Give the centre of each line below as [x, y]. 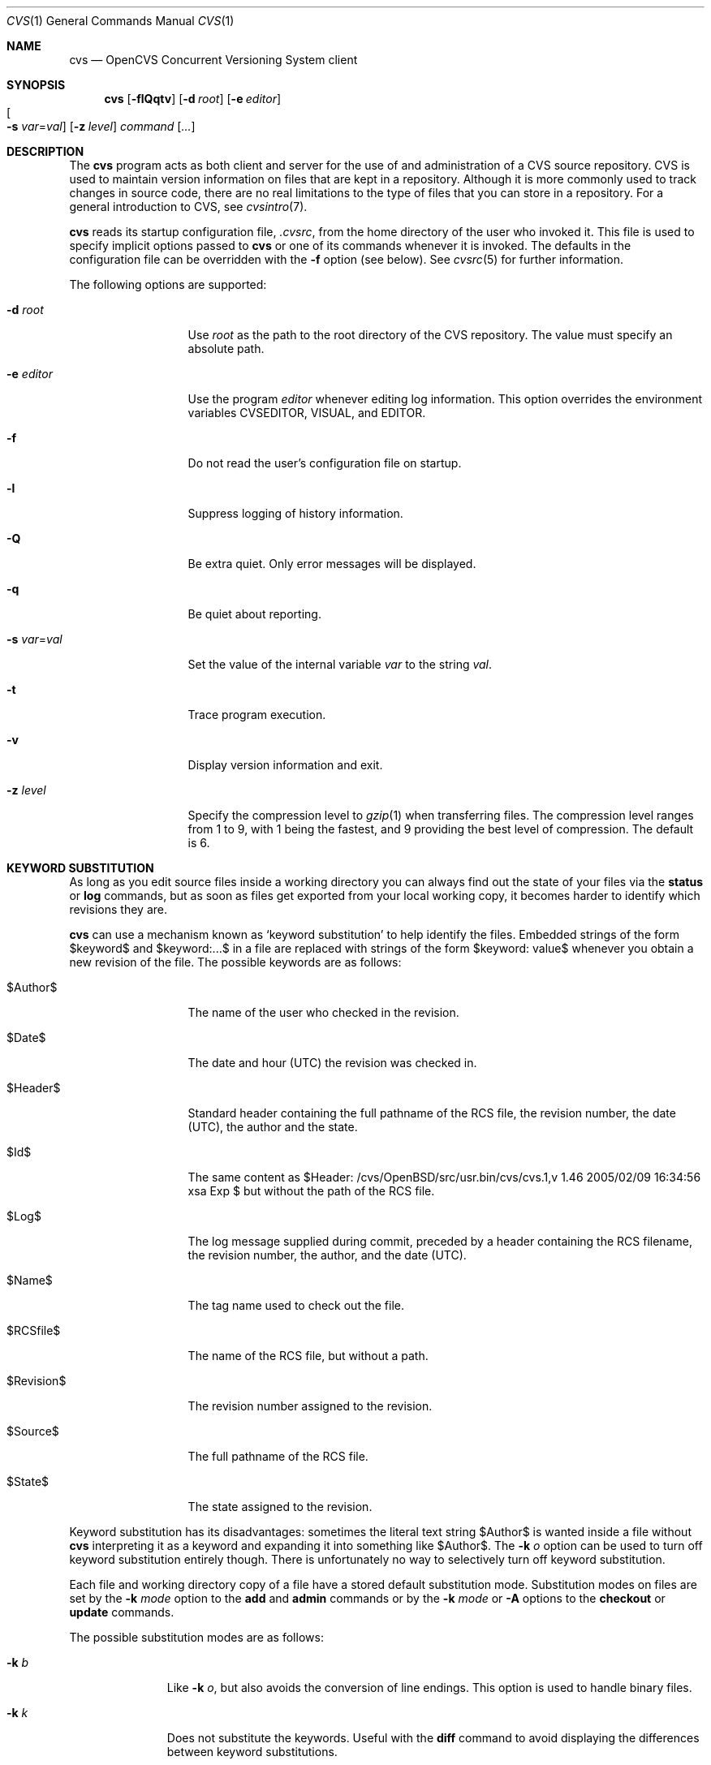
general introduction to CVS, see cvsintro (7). [188, 207]
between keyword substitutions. [252, 1752]
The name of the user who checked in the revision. [323, 1012]
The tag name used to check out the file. [296, 1305]
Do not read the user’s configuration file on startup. [325, 463]
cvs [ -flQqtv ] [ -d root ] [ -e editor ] [193, 99]
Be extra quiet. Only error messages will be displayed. [332, 564]
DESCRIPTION [45, 151]
